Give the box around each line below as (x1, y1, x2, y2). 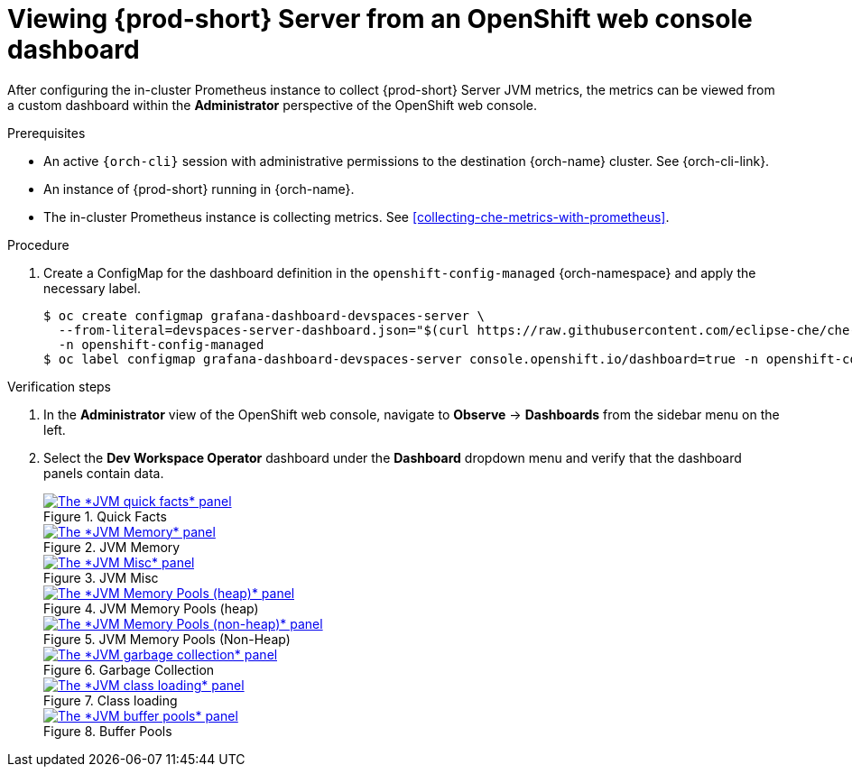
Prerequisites (7, 124, 86, 141)
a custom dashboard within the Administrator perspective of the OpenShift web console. (7, 97, 538, 113)
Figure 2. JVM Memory (43, 539, 181, 555)
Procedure (7, 236, 69, 253)
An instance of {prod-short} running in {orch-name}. (43, 180, 355, 197)
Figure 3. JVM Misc (43, 569, 159, 585)
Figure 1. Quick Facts (43, 508, 167, 524)
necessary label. (43, 280, 141, 296)
